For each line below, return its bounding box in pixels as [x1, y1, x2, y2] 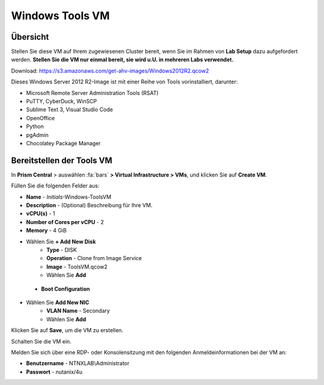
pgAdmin [26, 131, 49, 138]
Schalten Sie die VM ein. [11, 338, 72, 345]
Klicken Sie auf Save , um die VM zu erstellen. [11, 327, 124, 334]
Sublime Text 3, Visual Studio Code [26, 106, 113, 114]
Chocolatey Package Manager [26, 139, 101, 147]
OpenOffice [26, 114, 55, 121]
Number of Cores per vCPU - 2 [26, 218, 104, 225]
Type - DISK [46, 246, 77, 253]
